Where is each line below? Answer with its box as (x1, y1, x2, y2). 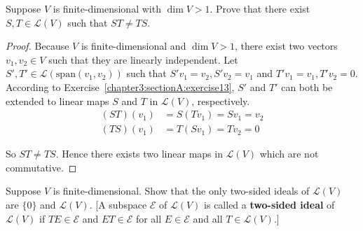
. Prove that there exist (210, 1, 310, 15)
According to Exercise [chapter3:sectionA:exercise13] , (6, 79, 235, 94)
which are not (259, 146, 319, 161)
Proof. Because (6, 38, 69, 53)
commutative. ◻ (6, 160, 77, 174)
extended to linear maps (6, 93, 109, 108)
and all (193, 211, 223, 225)
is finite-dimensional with (53, 1, 161, 15)
